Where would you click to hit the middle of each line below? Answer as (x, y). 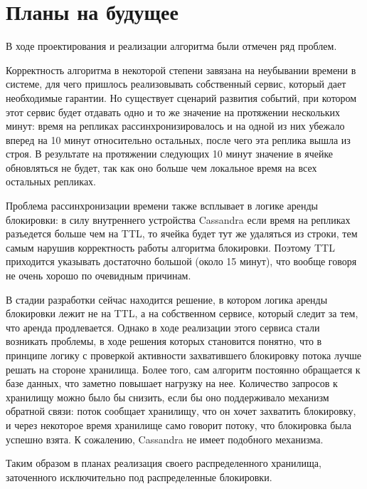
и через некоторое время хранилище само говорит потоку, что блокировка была (179, 424)
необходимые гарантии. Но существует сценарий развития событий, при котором (181, 97)
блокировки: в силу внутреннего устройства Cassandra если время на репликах (178, 219)
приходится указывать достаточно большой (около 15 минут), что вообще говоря (181, 261)
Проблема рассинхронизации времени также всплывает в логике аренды (162, 206)
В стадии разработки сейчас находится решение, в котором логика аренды (167, 299)
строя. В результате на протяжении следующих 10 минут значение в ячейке (170, 154)
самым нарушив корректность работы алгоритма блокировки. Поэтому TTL (170, 247)
